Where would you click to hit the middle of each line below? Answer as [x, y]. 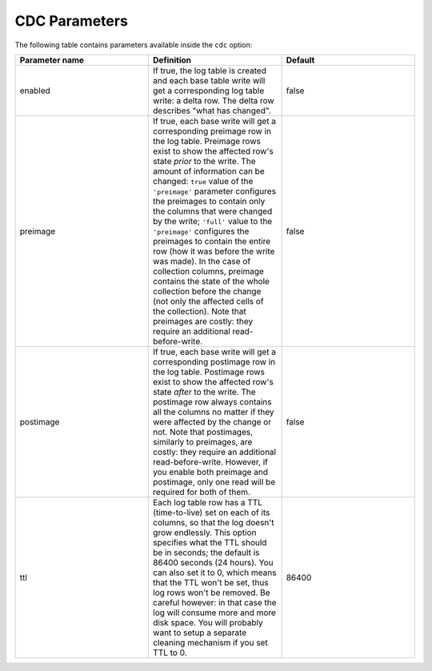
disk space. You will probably [208, 622]
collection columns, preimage [208, 271]
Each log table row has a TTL [208, 502]
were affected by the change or [212, 422]
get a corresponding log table [209, 90]
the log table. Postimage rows [209, 372]
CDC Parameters [71, 21]
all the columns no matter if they [214, 412]
